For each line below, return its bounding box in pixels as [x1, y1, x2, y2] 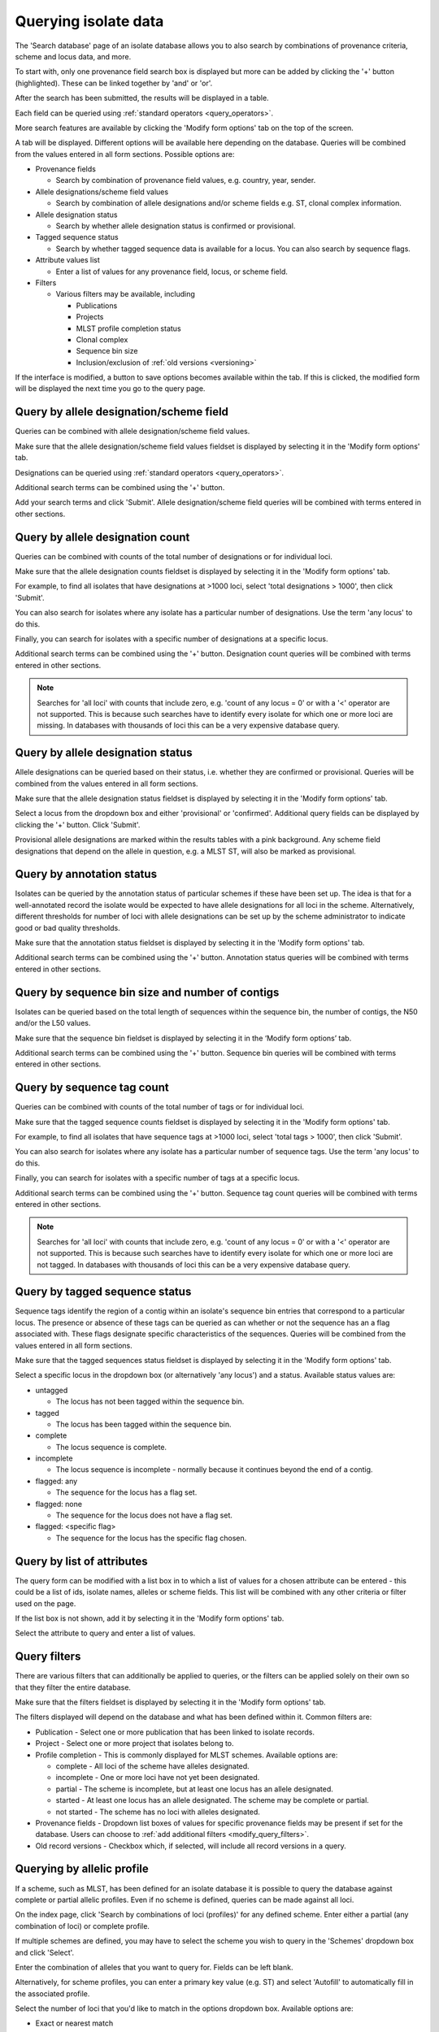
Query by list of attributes [15, 1554, 148, 1568]
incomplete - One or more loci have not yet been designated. [55, 1773, 260, 1782]
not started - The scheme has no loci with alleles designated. [55, 1807, 260, 1817]
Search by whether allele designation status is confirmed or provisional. [55, 221, 296, 231]
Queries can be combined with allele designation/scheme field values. [15, 427, 250, 436]
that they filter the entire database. [15, 1682, 132, 1692]
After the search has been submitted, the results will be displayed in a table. [15, 93, 269, 103]
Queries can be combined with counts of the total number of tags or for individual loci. [15, 1102, 305, 1112]
